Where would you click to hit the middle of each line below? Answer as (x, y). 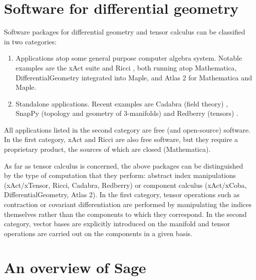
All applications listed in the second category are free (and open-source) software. (127, 129)
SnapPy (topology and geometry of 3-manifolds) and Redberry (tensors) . (127, 113)
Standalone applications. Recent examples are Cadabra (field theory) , (122, 103)
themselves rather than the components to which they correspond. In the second (126, 214)
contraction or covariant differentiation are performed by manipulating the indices (128, 204)
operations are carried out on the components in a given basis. (98, 233)
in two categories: (30, 41)
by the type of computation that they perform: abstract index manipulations (120, 175)
